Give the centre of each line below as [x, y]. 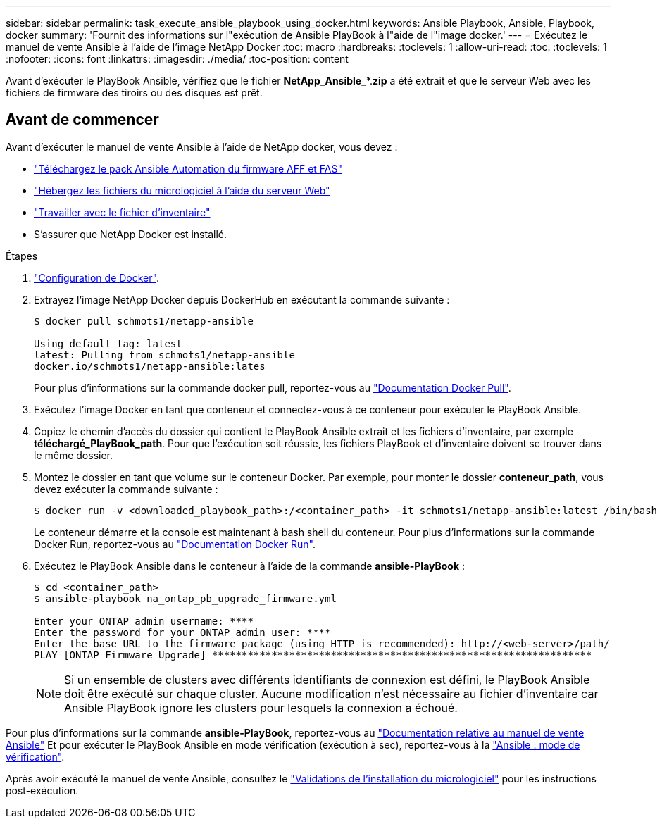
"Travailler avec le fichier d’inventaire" [122, 212]
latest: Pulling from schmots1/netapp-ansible [164, 355]
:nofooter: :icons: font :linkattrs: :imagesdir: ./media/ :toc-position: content [177, 59]
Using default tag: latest [108, 343]
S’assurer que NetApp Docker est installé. [130, 234]
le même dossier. [74, 455]
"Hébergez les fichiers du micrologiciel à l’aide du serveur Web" [182, 190]
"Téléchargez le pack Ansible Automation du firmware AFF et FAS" [188, 168]
